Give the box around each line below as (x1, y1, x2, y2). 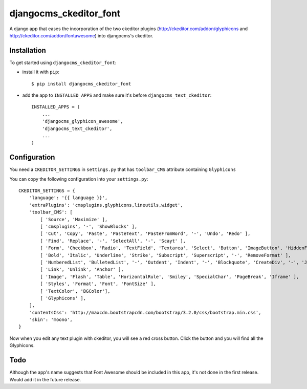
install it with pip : (22, 69, 60, 75)
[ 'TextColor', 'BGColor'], (40, 288, 111, 294)
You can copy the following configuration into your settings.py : (9, 176, 148, 182)
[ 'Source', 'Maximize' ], (40, 217, 108, 222)
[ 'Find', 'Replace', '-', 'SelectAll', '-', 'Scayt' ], (40, 238, 186, 244)
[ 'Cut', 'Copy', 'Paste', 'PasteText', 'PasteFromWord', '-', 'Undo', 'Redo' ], (40, 231, 251, 236)
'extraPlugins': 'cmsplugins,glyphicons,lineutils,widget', (29, 202, 184, 208)
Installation (9, 46, 46, 55)
